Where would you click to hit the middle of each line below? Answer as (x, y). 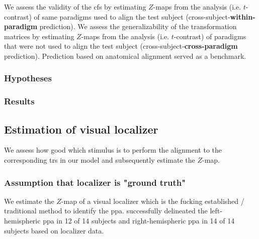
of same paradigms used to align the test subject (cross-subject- (132, 16)
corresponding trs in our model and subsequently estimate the (100, 160)
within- (243, 16)
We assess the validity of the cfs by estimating (75, 7)
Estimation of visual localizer (81, 129)
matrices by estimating (39, 36)
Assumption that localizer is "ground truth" (95, 182)
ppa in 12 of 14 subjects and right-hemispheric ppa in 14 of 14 (139, 221)
